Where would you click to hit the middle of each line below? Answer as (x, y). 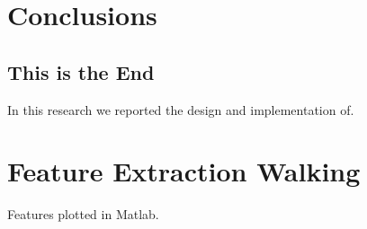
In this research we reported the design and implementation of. (181, 109)
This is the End (81, 71)
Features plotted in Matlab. (83, 214)
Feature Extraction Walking (184, 171)
